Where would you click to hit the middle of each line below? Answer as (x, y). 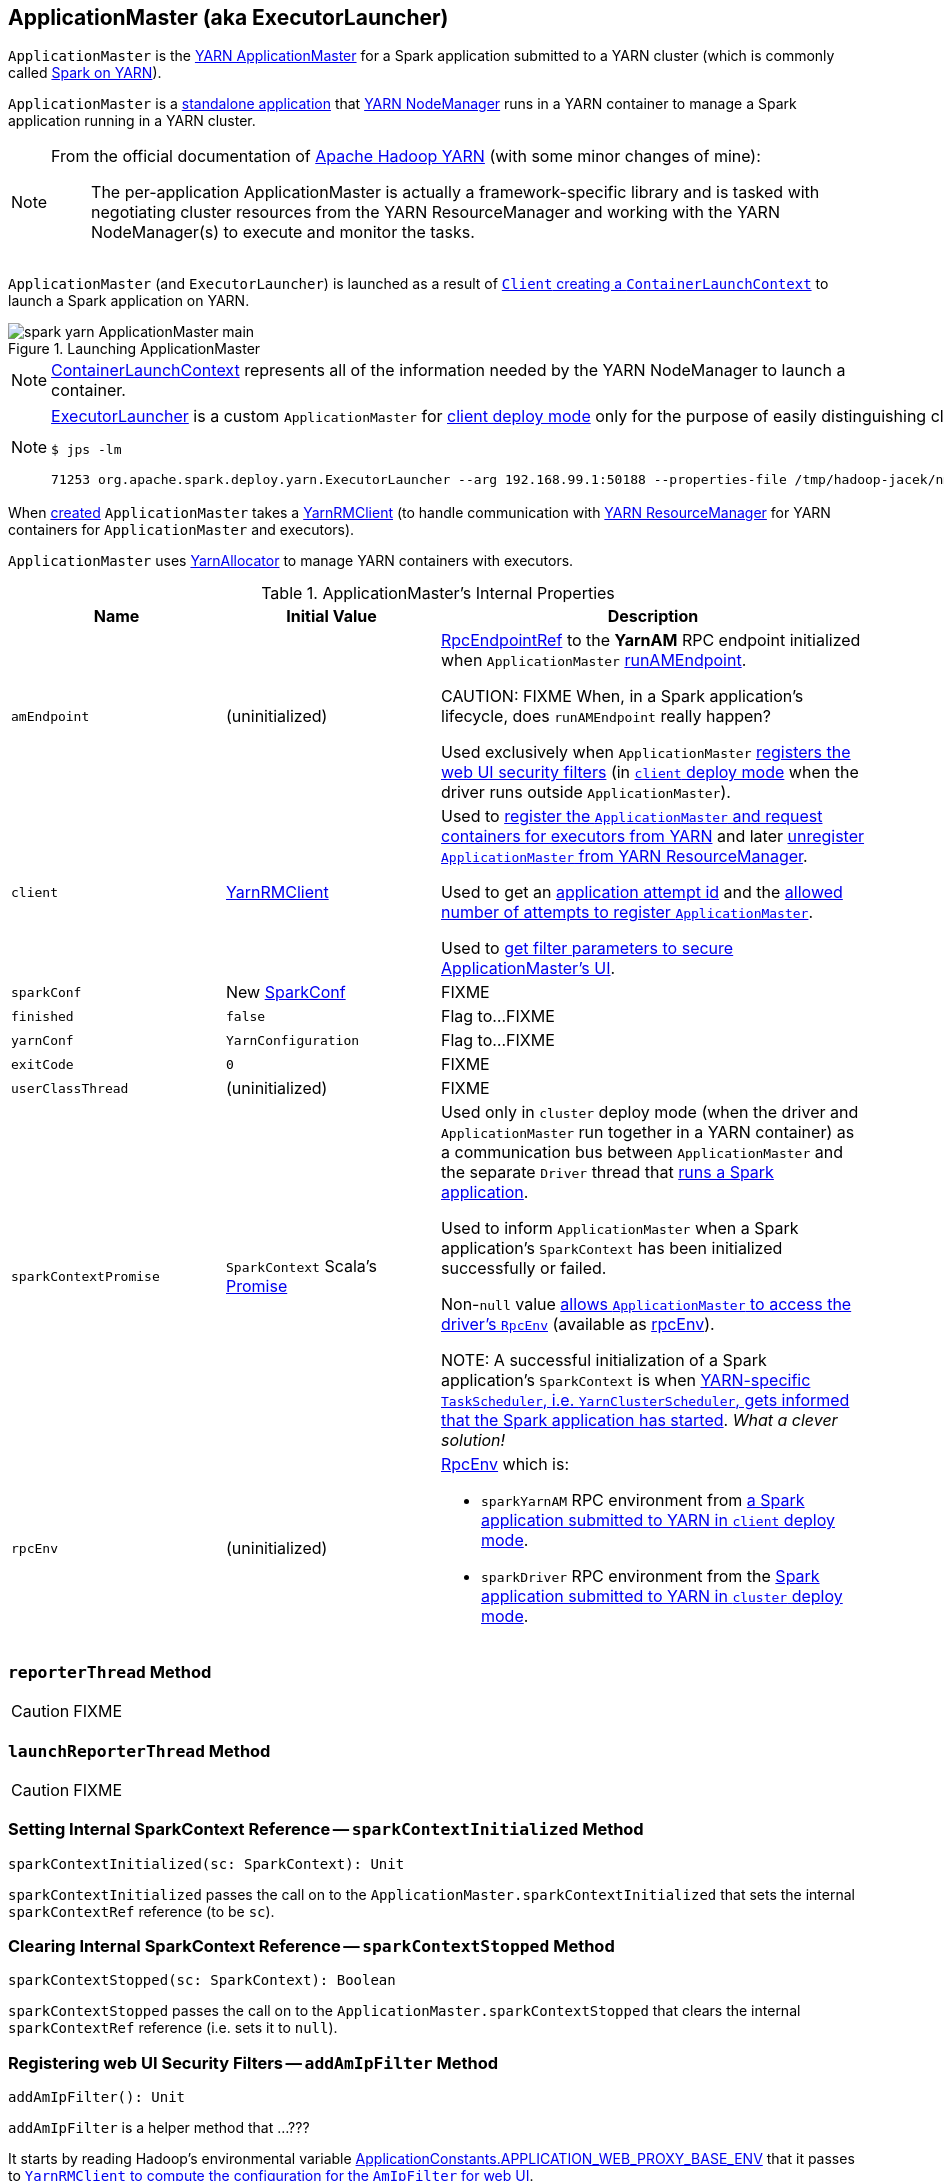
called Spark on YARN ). (85, 73)
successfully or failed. (524, 1268)
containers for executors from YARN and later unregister (653, 836)
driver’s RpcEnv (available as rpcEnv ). (578, 1324)
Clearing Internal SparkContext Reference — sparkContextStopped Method (311, 1946)
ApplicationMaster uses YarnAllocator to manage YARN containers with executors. (291, 561)
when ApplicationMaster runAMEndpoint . (594, 660)
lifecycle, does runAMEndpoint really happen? (606, 716)
